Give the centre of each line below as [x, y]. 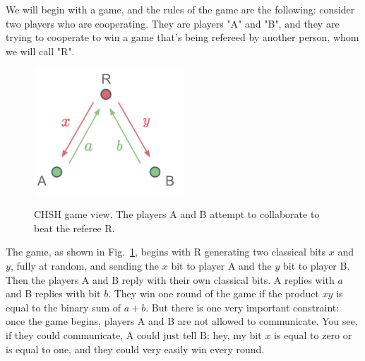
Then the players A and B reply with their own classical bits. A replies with [170, 279]
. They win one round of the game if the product [214, 293]
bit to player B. [316, 265]
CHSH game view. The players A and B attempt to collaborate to [177, 214]
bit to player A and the [221, 265]
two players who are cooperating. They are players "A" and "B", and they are [173, 23]
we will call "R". [40, 51]
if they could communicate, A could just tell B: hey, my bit [134, 334]
